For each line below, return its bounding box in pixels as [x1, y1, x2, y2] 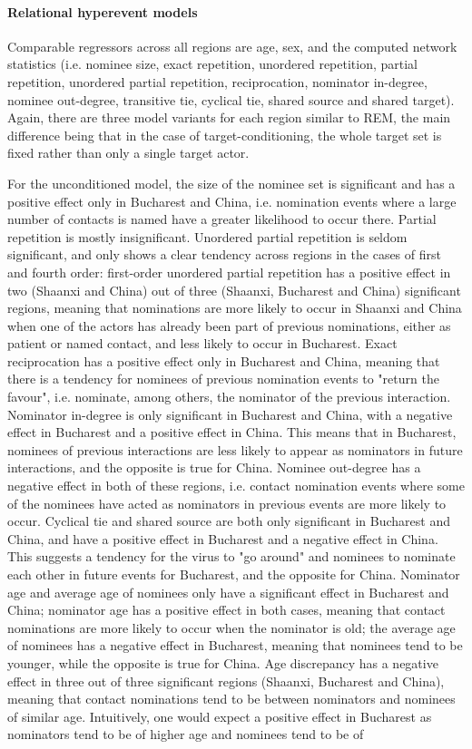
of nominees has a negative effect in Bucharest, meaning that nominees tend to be [7, 636, 463, 655]
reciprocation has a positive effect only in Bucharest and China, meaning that [7, 351, 440, 370]
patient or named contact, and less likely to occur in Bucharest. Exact [7, 334, 398, 353]
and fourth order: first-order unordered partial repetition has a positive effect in [7, 262, 451, 281]
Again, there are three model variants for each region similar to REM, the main [7, 108, 451, 127]
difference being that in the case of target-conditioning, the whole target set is [7, 125, 442, 144]
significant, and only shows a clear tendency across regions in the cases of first [7, 245, 441, 264]
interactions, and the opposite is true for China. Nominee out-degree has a [7, 458, 421, 477]
